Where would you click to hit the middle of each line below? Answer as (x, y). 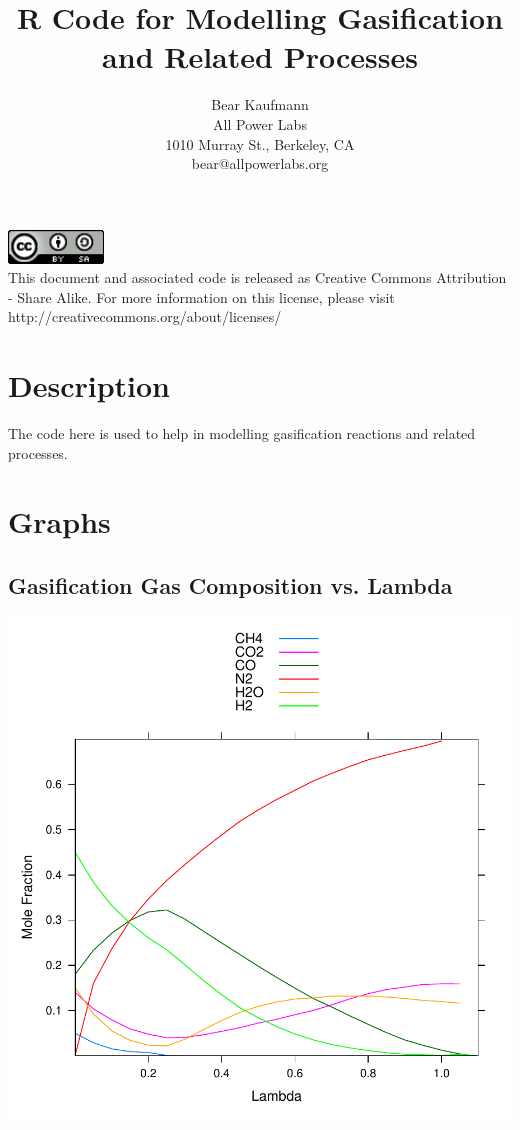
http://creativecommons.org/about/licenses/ (145, 316)
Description (89, 385)
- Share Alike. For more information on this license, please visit (201, 296)
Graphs (59, 521)
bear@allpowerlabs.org (260, 163)
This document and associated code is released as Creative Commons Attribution (257, 277)
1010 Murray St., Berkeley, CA (260, 143)
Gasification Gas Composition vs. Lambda (230, 584)
